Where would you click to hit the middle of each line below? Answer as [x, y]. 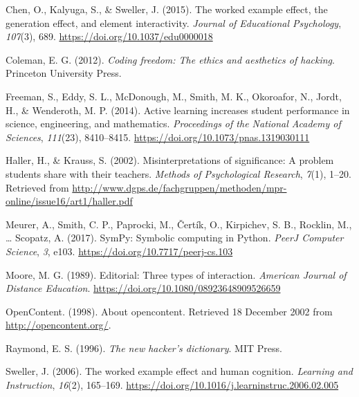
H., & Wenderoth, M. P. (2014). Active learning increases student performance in [178, 110]
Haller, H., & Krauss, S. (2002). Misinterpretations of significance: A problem [170, 160]
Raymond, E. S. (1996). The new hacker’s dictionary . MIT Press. [144, 348]
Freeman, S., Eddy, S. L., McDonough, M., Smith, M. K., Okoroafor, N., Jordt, [174, 96]
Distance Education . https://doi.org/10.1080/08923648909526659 [143, 288]
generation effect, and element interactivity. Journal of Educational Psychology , [174, 22]
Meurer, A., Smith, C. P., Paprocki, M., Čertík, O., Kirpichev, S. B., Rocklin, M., [179, 224]
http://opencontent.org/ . [58, 325]
